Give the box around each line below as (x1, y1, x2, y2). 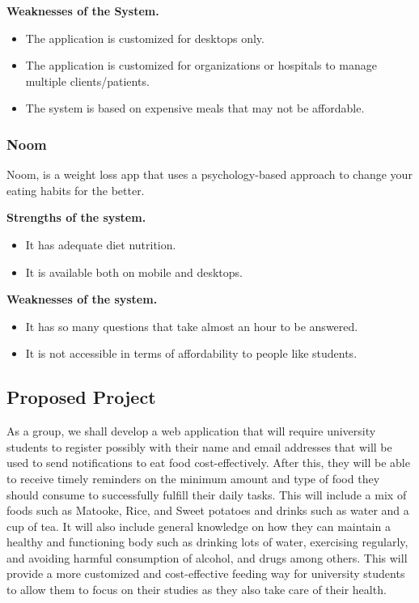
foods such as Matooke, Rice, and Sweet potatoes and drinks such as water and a (6, 502, 409, 519)
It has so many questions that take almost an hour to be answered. (25, 317, 358, 334)
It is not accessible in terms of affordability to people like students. (25, 345, 358, 362)
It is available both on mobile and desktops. (25, 263, 243, 280)
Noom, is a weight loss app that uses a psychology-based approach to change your (6, 166, 413, 183)
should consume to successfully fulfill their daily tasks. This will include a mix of (6, 486, 407, 503)
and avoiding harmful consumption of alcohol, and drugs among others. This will (6, 549, 408, 566)
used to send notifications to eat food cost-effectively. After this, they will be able (6, 454, 410, 471)
